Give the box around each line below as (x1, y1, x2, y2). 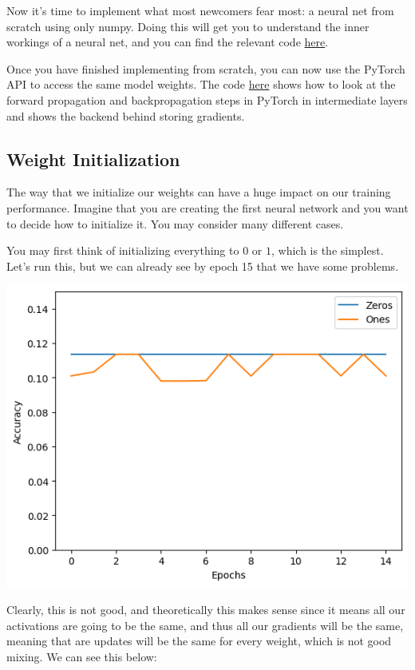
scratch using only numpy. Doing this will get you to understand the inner (6, 18, 370, 34)
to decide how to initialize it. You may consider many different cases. (6, 215, 344, 232)
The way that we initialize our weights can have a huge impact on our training (6, 184, 391, 200)
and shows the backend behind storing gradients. (6, 107, 245, 124)
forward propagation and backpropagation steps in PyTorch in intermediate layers (6, 91, 408, 108)
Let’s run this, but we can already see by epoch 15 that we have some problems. (6, 257, 399, 274)
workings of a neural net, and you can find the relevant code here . (6, 34, 329, 50)
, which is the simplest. (271, 242, 384, 259)
